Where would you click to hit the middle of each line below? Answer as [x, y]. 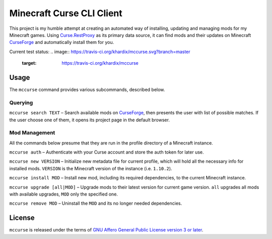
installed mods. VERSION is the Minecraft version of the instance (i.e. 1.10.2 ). [91, 168]
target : [29, 63]
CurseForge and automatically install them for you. [62, 42]
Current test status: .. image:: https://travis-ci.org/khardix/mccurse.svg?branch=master [100, 52]
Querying [21, 103]
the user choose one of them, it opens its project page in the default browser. [89, 120]
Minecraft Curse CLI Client [66, 13]
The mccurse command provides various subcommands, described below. [87, 90]
